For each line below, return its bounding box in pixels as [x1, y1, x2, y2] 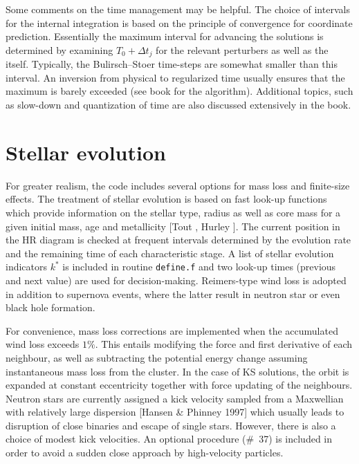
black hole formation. [6, 300, 95, 315]
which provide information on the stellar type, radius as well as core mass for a [6, 205, 341, 219]
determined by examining [6, 42, 113, 57]
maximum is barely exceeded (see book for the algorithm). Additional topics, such [6, 84, 353, 98]
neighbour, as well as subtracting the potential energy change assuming [6, 350, 308, 364]
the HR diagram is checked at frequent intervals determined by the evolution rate [6, 232, 351, 247]
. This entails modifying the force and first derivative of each [95, 337, 353, 351]
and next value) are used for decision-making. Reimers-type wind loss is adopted [6, 272, 347, 287]
